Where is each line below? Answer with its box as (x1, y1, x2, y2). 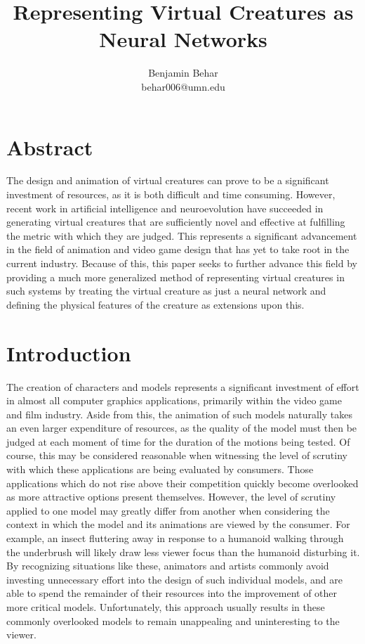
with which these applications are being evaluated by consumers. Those (6, 462, 314, 477)
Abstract (6, 132, 93, 161)
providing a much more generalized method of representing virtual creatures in (6, 269, 345, 284)
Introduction (6, 338, 131, 367)
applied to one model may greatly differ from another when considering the (6, 503, 330, 517)
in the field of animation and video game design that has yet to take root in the (6, 242, 350, 257)
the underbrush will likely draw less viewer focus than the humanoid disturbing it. (6, 544, 360, 559)
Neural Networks (99, 25, 267, 53)
